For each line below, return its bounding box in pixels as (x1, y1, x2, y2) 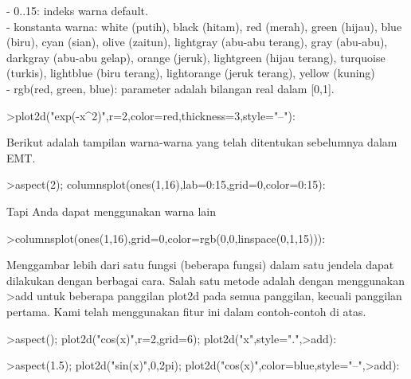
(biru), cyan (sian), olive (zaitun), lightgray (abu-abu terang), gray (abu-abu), (6, 33, 388, 50)
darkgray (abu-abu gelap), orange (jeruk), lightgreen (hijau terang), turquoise (6, 49, 386, 65)
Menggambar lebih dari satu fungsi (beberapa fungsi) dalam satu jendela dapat (6, 256, 394, 273)
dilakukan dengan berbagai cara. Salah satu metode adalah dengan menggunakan (6, 272, 405, 288)
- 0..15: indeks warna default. (6, 2, 148, 18)
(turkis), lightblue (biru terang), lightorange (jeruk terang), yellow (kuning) (6, 64, 375, 81)
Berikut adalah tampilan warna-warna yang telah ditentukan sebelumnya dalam (6, 134, 397, 150)
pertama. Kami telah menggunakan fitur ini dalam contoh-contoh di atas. (6, 303, 366, 319)
